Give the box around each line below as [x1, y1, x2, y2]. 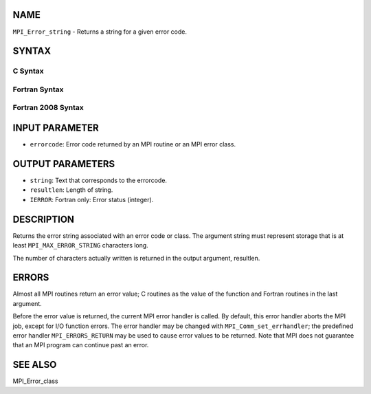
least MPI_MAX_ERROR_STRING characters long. [12, 241, 149, 250]
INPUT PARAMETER [12, 122, 99, 134]
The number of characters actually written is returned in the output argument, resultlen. [12, 254, 260, 262]
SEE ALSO [12, 359, 57, 371]
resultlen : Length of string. [30, 186, 113, 194]
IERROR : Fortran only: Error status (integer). [30, 195, 154, 204]
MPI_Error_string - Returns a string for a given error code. [12, 28, 188, 36]
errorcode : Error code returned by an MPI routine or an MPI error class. [30, 140, 236, 149]
